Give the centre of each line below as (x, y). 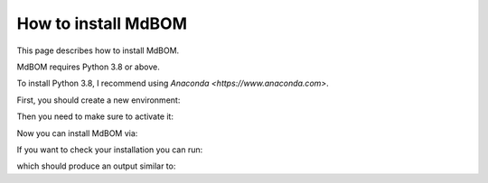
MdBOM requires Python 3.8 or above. (88, 67)
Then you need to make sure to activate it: (95, 116)
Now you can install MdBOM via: (77, 133)
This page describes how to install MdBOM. (98, 50)
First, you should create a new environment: (99, 100)
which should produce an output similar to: (96, 166)
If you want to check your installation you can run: (110, 150)
